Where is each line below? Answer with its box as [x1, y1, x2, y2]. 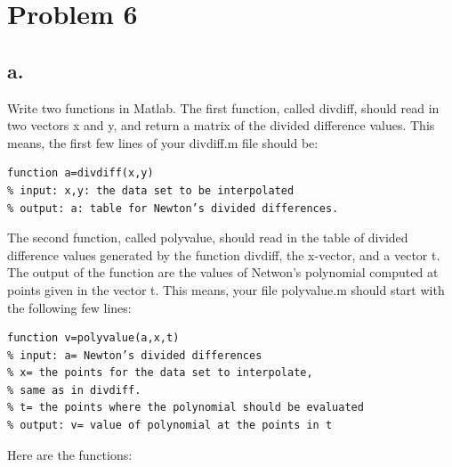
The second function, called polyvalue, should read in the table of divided [7, 228, 408, 247]
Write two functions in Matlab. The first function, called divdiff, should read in [7, 98, 440, 117]
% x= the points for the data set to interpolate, [7, 366, 313, 380]
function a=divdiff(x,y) [7, 167, 154, 180]
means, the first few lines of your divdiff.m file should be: [7, 133, 319, 152]
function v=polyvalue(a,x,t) [7, 332, 180, 345]
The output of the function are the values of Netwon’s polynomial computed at [7, 263, 439, 282]
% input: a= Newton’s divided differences [7, 348, 262, 362]
